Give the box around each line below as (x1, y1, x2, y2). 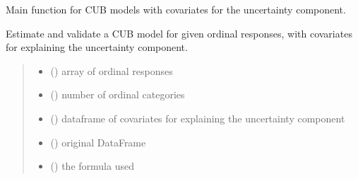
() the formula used (50, 158, 134, 173)
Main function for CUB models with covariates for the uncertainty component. (6, 2, 346, 16)
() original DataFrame (50, 134, 146, 149)
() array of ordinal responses (50, 63, 173, 78)
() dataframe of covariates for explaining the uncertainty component (50, 110, 345, 125)
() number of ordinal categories (50, 87, 185, 102)
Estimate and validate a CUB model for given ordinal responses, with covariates (6, 25, 352, 40)
